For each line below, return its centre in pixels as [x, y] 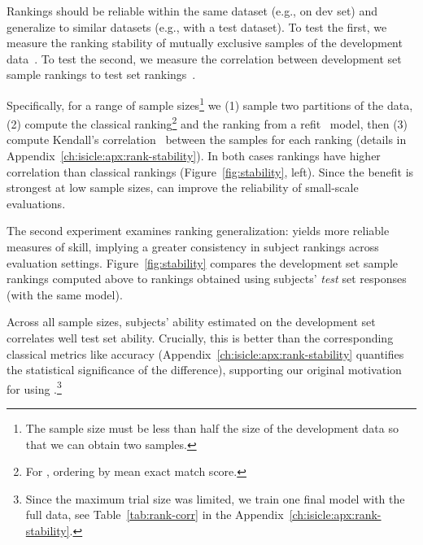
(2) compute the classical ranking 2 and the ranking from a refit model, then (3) [207, 122]
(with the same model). [65, 294]
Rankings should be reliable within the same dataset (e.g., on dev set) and [192, 11]
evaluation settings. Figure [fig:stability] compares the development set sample [203, 262]
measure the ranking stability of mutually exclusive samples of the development [205, 43]
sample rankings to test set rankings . [101, 74]
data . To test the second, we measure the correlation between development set [204, 58]
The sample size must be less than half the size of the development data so [212, 428]
